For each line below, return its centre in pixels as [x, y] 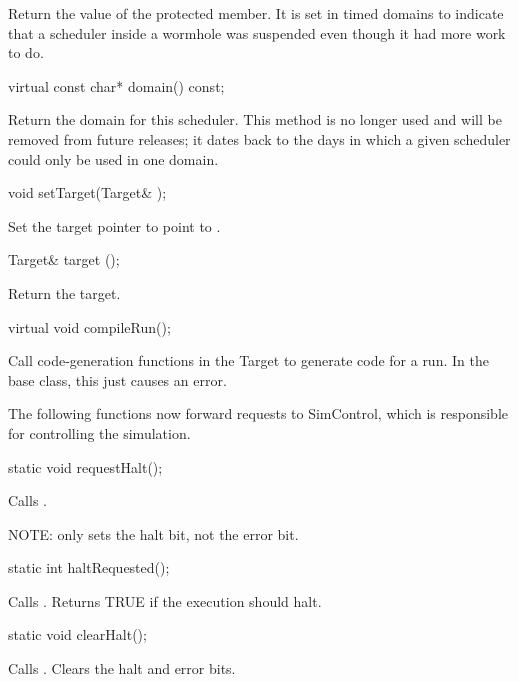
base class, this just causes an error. [117, 379]
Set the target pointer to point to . [114, 225]
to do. [26, 52]
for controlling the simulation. [99, 432]
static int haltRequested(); [89, 567]
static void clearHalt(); [77, 634]
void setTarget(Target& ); [87, 192]
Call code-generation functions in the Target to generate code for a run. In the [248, 360]
